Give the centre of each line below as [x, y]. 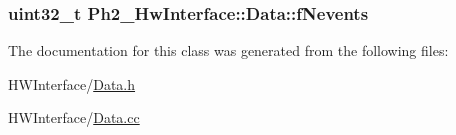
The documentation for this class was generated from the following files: [228, 50]
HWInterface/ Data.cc [74, 117]
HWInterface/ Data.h [72, 83]
